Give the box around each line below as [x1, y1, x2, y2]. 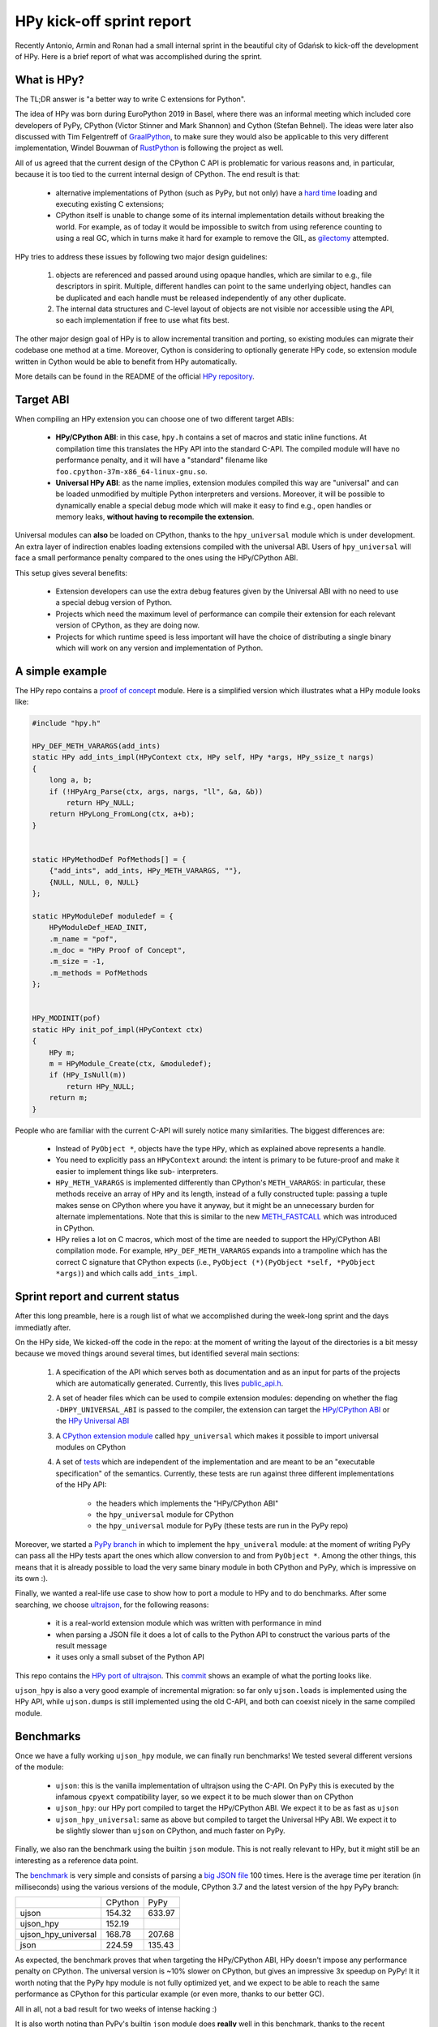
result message [55, 1640, 107, 1650]
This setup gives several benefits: [15, 568, 128, 577]
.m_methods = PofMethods [49, 968, 148, 977]
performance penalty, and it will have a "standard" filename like [55, 455, 268, 465]
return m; [49, 1093, 88, 1103]
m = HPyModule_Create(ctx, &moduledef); [49, 1059, 213, 1068]
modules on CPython [55, 1442, 126, 1452]
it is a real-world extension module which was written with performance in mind [55, 1618, 322, 1628]
